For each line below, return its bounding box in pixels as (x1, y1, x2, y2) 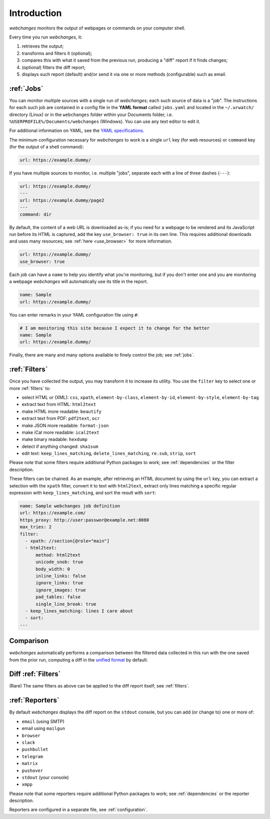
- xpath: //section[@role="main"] (25, 538, 110, 543)
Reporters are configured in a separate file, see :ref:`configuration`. (9, 806, 147, 812)
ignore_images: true (35, 587, 86, 592)
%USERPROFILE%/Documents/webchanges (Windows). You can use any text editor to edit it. (9, 118, 200, 124)
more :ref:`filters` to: (9, 385, 51, 391)
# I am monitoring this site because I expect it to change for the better (19, 325, 210, 331)
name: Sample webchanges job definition (19, 503, 120, 509)
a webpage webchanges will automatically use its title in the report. (9, 278, 148, 284)
